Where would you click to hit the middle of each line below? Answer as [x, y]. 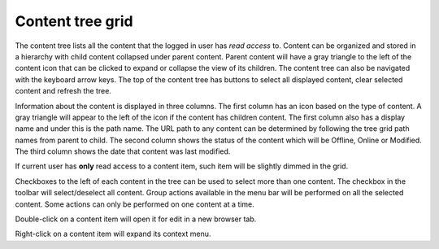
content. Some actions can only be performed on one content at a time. [135, 204]
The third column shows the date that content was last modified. [123, 151]
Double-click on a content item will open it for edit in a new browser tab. [136, 219]
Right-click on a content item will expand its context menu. [113, 234]
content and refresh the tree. [63, 91]
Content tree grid [74, 21]
